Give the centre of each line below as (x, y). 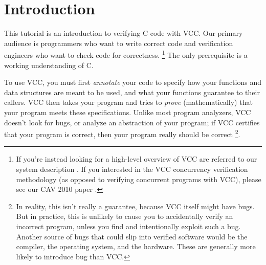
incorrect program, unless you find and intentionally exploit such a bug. (128, 226)
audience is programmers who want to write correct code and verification (119, 43)
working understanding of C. (49, 65)
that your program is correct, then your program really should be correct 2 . (122, 133)
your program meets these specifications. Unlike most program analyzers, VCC (128, 112)
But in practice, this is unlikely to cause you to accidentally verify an (125, 216)
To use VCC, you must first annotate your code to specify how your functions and (133, 82)
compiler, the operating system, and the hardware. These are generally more (136, 246)
